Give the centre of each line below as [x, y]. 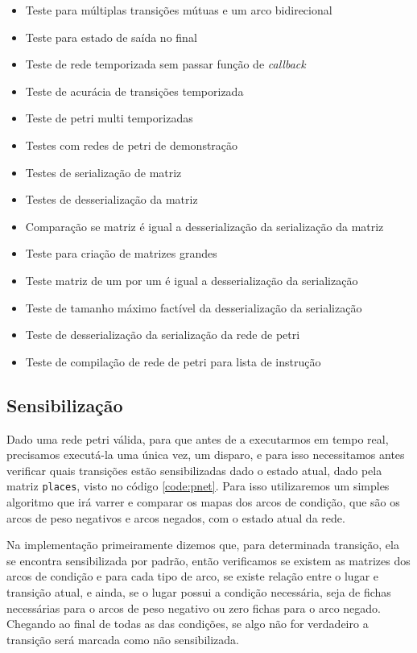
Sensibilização [65, 405]
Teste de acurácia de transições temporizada [134, 91]
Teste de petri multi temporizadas [109, 118]
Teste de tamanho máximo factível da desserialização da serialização [194, 307]
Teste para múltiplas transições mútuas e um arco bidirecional [179, 10]
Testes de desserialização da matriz [111, 199]
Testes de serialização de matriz [103, 172]
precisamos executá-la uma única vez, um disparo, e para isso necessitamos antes [206, 455]
